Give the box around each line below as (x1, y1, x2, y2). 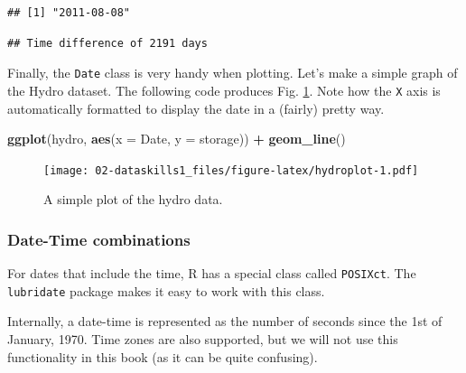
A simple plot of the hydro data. (43, 190, 223, 209)
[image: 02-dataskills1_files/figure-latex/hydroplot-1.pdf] (43, 163, 419, 177)
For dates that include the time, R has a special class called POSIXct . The (7, 264, 416, 283)
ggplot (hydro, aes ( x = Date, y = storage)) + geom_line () (7, 129, 346, 148)
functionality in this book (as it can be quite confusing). (7, 347, 318, 366)
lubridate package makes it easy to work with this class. (7, 281, 325, 300)
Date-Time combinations (7, 228, 191, 250)
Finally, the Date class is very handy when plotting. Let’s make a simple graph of (7, 63, 458, 82)
